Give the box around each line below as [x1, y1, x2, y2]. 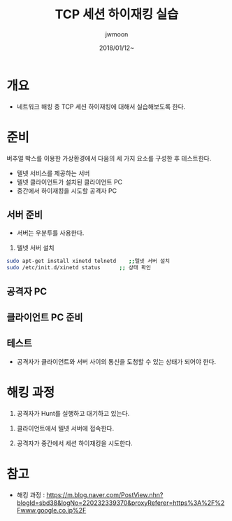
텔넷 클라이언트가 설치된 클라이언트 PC [16, 177, 123, 186]
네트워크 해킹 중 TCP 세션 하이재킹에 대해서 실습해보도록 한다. [16, 102, 186, 111]
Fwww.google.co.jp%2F [16, 506, 87, 514]
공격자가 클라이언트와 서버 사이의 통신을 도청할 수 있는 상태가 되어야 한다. [16, 357, 217, 365]
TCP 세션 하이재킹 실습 [55, 6, 179, 22]
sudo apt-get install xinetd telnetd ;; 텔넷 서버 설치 [6, 257, 171, 265]
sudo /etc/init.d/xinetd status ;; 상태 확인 [6, 264, 152, 271]
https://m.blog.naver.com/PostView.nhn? [46, 490, 164, 499]
